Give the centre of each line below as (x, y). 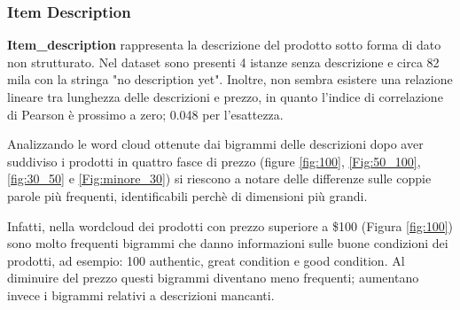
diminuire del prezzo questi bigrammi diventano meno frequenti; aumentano (213, 278)
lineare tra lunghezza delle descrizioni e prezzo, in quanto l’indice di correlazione (225, 97)
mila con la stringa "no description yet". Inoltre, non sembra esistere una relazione (230, 79)
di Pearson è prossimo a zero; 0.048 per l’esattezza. (145, 114)
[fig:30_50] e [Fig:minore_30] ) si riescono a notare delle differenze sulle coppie (219, 178)
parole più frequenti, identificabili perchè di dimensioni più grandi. (187, 195)
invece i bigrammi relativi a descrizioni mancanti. (141, 294)
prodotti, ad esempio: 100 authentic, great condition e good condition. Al (206, 260)
